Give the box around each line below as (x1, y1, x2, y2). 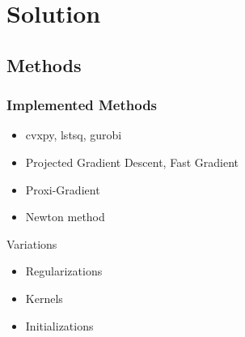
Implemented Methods (6, 95, 158, 115)
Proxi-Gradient (25, 181, 100, 198)
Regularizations (25, 262, 103, 279)
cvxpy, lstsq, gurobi (25, 126, 122, 143)
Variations (6, 235, 57, 252)
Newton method (25, 208, 105, 225)
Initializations (25, 317, 94, 334)
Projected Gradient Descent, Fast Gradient (25, 153, 239, 170)
